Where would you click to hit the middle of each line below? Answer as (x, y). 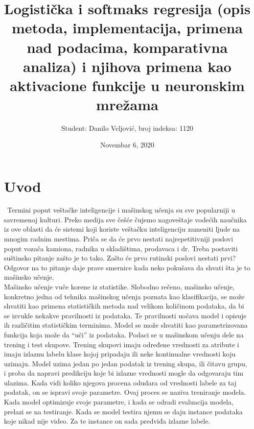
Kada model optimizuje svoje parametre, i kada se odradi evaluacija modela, (119, 402)
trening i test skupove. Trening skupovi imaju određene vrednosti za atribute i (122, 344)
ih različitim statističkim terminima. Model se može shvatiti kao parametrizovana (126, 325)
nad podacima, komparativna (127, 47)
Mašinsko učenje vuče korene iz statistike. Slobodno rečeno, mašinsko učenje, (119, 286)
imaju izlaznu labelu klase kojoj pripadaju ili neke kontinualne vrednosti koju (120, 354)
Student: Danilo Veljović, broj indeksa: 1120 (127, 128)
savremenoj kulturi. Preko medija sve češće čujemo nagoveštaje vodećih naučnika (126, 219)
